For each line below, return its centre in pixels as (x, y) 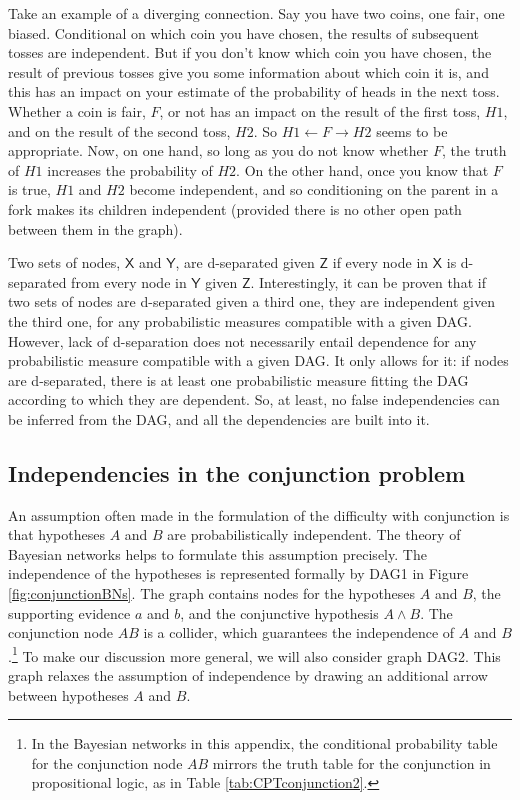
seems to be (412, 130)
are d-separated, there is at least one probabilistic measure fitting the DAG (238, 379)
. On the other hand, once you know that (362, 169)
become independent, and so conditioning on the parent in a (314, 189)
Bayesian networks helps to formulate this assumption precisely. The (217, 553)
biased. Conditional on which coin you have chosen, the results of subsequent (244, 32)
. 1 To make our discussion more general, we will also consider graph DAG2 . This (254, 654)
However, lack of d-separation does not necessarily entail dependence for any (242, 340)
